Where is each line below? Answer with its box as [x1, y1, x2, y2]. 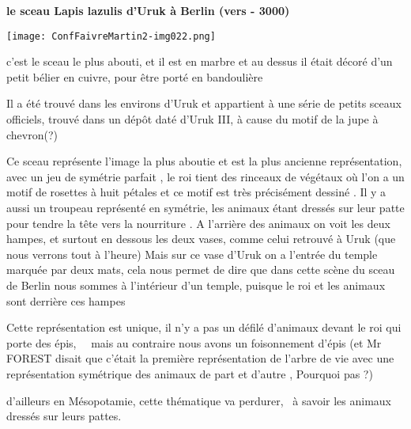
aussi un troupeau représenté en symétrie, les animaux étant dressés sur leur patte [6, 199, 405, 215]
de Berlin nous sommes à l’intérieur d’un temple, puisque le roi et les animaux [6, 276, 386, 293]
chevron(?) [6, 126, 58, 142]
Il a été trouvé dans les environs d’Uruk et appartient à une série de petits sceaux [6, 95, 402, 112]
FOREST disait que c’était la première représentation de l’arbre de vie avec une [6, 350, 394, 366]
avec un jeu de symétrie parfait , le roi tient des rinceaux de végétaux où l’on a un [6, 168, 405, 184]
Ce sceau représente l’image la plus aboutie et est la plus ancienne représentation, [6, 153, 402, 169]
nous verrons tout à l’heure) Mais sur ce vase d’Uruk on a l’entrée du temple [6, 245, 378, 262]
